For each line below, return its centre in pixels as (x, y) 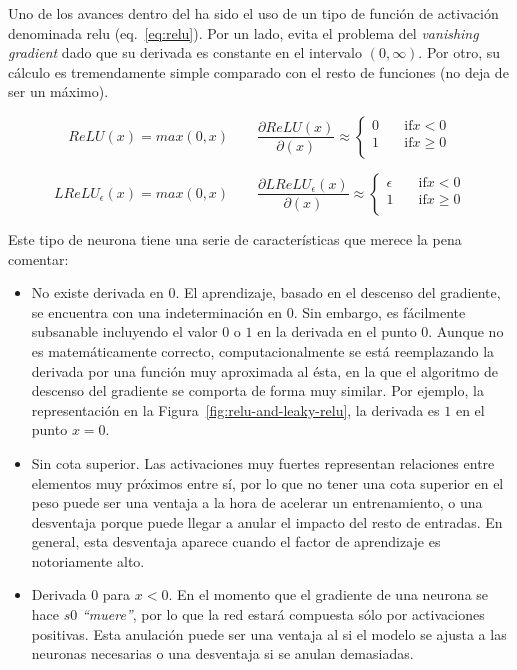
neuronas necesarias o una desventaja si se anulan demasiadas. (222, 653)
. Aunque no (466, 331)
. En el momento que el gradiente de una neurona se (328, 594)
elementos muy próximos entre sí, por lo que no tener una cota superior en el (267, 482)
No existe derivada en (97, 292)
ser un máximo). (58, 91)
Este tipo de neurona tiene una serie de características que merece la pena (235, 238)
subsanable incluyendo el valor (124, 331)
